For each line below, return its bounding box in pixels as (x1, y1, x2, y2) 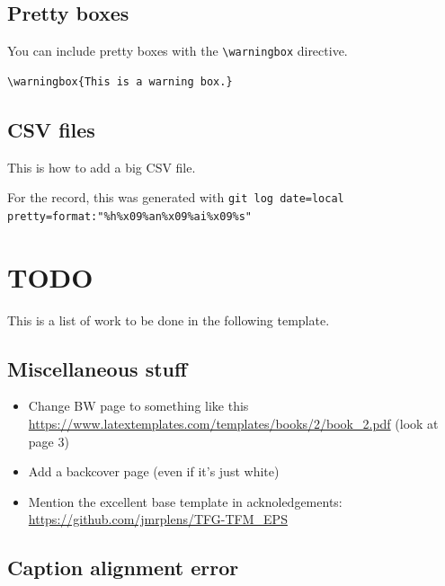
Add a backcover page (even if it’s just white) (28, 462, 280, 481)
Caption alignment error (7, 554, 239, 582)
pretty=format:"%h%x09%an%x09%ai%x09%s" (7, 209, 253, 223)
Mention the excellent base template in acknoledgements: (28, 492, 343, 511)
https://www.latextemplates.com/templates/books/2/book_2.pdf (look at (28, 414, 439, 433)
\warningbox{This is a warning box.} (7, 75, 233, 88)
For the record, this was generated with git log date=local (7, 188, 344, 207)
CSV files (7, 115, 95, 143)
